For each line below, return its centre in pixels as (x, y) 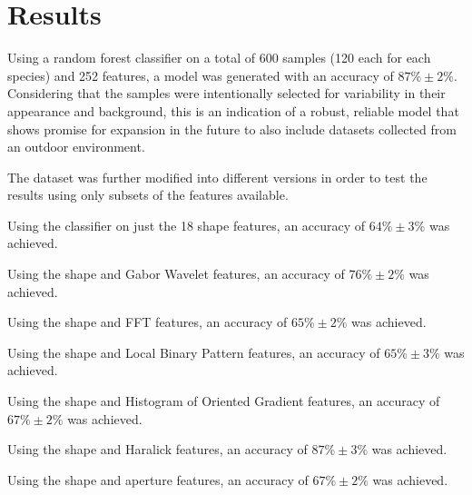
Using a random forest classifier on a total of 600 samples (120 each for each (219, 58)
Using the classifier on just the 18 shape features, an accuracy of (187, 225)
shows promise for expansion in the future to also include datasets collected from (232, 129)
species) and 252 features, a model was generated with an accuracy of (201, 75)
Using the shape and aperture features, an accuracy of (158, 479)
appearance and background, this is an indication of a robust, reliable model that (233, 110)
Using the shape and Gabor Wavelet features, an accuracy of (176, 274)
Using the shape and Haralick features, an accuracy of (157, 449)
